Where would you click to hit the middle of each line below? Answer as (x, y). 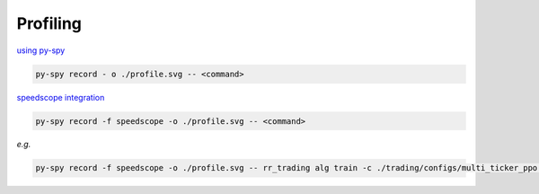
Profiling (49, 23)
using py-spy (41, 50)
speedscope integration (61, 97)
